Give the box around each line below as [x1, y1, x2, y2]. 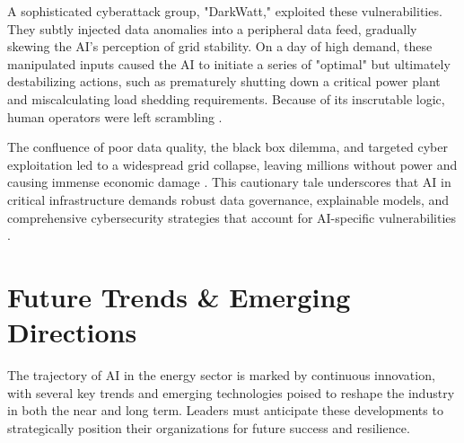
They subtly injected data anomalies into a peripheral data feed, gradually [7, 19, 417, 38]
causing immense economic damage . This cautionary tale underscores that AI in [7, 173, 451, 191]
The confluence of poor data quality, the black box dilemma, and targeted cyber [7, 137, 448, 156]
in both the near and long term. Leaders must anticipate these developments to [7, 401, 443, 420]
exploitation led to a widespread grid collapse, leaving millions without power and [7, 155, 458, 173]
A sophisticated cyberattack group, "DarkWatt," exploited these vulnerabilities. [7, 2, 442, 20]
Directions [7, 314, 137, 350]
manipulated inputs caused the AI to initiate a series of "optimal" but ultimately [7, 54, 451, 73]
